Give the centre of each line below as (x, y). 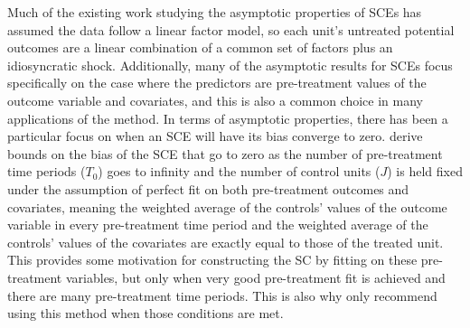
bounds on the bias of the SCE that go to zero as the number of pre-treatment (225, 153)
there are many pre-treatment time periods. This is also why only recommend (222, 295)
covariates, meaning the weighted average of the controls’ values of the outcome (227, 206)
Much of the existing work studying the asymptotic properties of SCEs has (215, 12)
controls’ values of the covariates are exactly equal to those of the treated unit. (226, 242)
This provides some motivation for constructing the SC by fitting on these (212, 260)
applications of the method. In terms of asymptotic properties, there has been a (228, 118)
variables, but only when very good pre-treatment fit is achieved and (255, 277)
